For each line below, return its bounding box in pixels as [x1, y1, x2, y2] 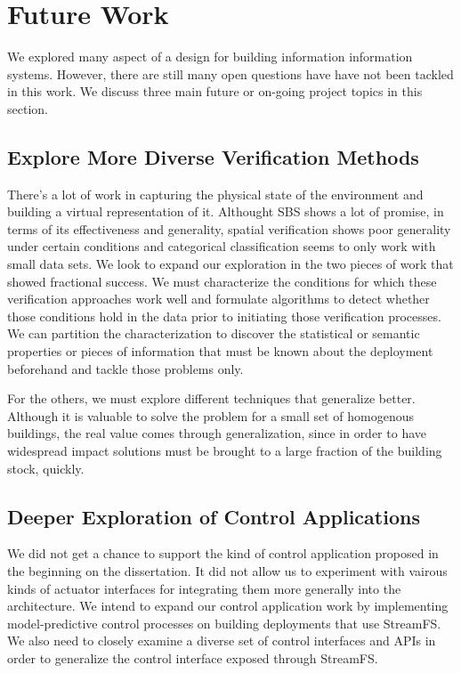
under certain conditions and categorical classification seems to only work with [7, 237, 436, 255]
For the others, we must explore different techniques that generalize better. [7, 389, 416, 408]
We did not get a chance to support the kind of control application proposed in [7, 544, 439, 563]
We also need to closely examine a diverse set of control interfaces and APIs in [7, 631, 436, 650]
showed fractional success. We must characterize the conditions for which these [7, 272, 437, 290]
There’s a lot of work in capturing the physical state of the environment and [7, 184, 424, 203]
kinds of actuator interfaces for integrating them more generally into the [7, 579, 401, 597]
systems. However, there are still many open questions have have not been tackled [7, 64, 454, 83]
